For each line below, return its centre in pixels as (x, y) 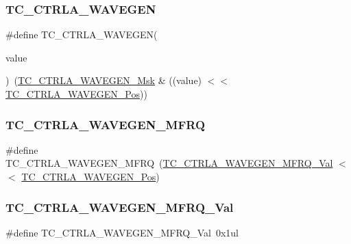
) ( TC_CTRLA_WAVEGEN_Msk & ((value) (104, 80)
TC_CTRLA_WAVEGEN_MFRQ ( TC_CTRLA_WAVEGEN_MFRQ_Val (169, 163)
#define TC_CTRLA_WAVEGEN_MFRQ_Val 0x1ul (122, 232)
